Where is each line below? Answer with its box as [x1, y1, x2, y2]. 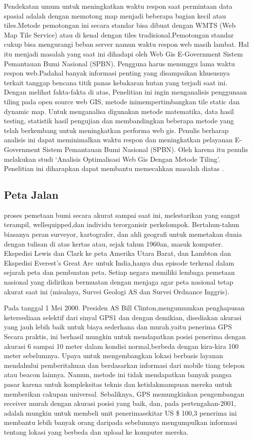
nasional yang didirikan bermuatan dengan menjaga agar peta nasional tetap [4, 277, 234, 287]
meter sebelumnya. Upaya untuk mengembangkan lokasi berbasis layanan [4, 350, 223, 361]
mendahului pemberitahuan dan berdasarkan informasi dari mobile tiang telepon [4, 360, 245, 370]
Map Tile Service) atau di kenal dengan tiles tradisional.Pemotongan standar [4, 29, 234, 39]
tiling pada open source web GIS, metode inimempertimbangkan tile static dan [4, 96, 240, 106]
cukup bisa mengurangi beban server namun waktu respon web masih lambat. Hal [4, 39, 249, 49]
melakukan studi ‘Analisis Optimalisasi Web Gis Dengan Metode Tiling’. [4, 153, 220, 164]
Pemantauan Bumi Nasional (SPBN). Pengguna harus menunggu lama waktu [4, 58, 235, 68]
